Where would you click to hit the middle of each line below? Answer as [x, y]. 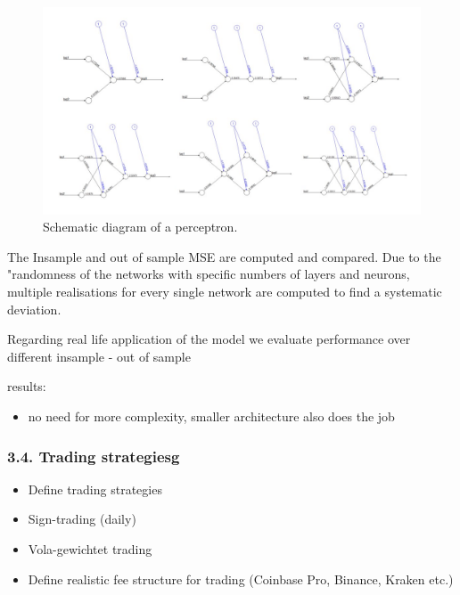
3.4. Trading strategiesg [94, 456]
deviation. [34, 309]
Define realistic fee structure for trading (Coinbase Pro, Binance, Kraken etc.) [241, 579]
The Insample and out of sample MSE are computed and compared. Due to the [224, 256]
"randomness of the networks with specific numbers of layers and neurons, [209, 274]
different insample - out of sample [99, 356]
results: [27, 386]
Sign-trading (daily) [82, 519]
